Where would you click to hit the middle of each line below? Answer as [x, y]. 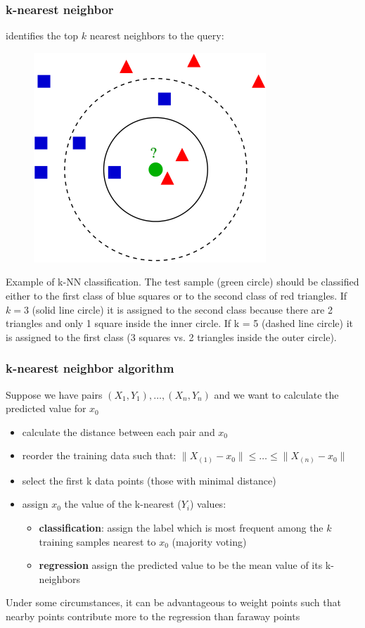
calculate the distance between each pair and [119, 431]
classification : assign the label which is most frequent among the [181, 528]
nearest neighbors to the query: [157, 36]
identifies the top [42, 36]
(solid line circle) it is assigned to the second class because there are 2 [182, 309]
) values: [208, 504]
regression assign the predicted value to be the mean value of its [181, 565]
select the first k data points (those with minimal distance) [149, 480]
